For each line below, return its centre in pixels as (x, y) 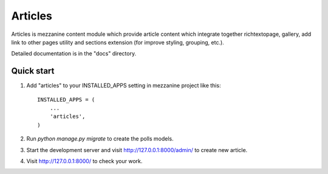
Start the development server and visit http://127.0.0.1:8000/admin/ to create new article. (137, 150)
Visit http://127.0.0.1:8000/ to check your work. (84, 161)
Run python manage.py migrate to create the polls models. (100, 139)
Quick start (33, 71)
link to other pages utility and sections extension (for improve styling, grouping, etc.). (118, 42)
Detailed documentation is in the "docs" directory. (74, 54)
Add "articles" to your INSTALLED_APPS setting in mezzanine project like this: (124, 86)
